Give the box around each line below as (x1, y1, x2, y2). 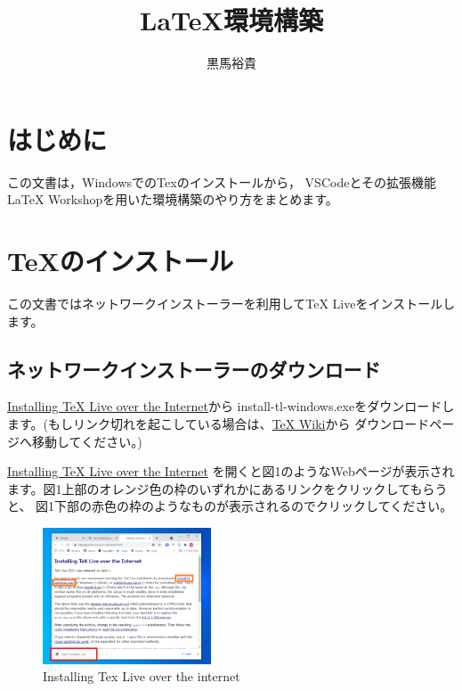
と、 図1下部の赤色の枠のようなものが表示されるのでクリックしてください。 (7, 497, 453, 515)
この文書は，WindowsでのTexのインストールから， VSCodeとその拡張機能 (7, 172, 436, 191)
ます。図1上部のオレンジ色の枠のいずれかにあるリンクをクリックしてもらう (7, 479, 448, 498)
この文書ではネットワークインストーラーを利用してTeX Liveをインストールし (7, 293, 456, 312)
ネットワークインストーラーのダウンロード (7, 355, 381, 383)
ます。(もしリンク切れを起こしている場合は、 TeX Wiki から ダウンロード (7, 414, 430, 432)
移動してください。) (31, 432, 142, 450)
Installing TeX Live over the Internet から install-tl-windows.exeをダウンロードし (7, 397, 455, 415)
